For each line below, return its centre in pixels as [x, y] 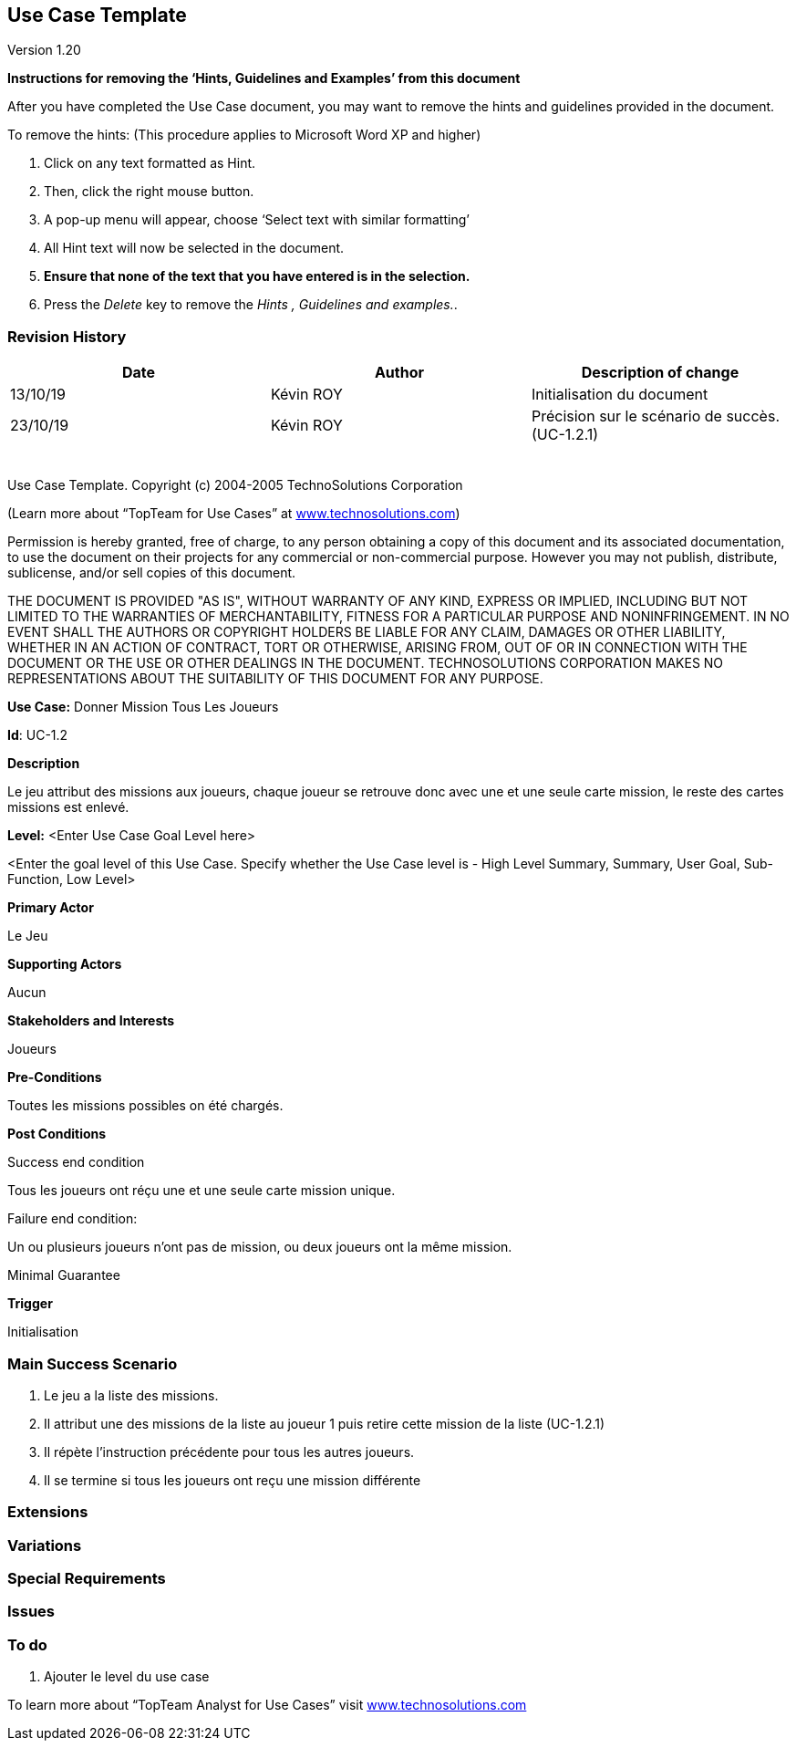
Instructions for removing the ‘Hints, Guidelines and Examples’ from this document [264, 78]
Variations [45, 1545]
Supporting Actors [65, 964]
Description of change [660, 373]
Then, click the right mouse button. [149, 192]
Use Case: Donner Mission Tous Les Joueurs [143, 707]
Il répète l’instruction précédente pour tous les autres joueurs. [229, 1451]
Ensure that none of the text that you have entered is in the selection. [257, 276]
